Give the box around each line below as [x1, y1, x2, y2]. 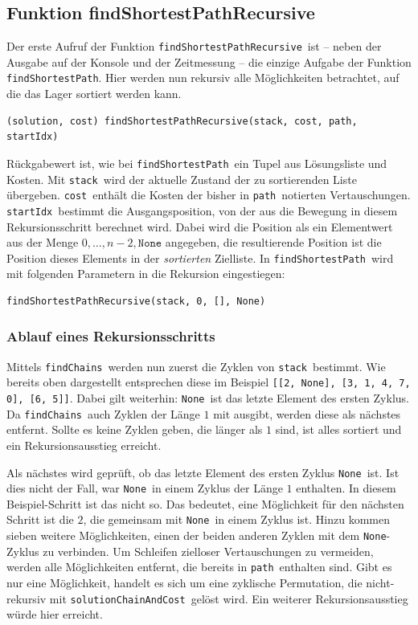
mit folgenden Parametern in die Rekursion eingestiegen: [6, 265, 285, 282]
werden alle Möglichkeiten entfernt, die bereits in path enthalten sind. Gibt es [6, 558, 392, 575]
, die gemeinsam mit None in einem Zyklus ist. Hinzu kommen [83, 511, 390, 528]
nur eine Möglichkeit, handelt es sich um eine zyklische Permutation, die [6, 574, 363, 591]
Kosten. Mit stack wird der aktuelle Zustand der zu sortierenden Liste [6, 170, 357, 187]
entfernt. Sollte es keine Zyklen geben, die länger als [6, 421, 263, 438]
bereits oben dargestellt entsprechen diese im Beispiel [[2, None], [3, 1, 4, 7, [6, 374, 411, 390]
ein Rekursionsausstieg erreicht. [6, 436, 162, 453]
